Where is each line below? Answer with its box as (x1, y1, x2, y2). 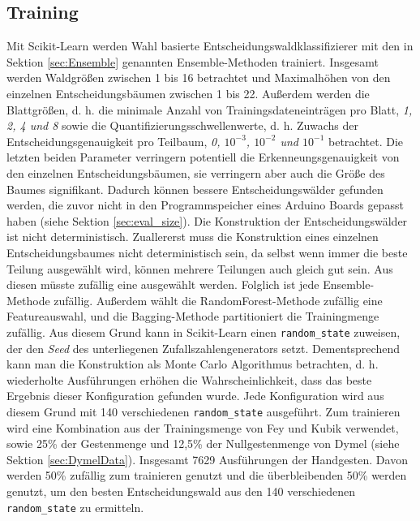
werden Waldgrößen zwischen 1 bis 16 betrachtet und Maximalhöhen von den (6, 69, 391, 86)
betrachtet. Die (328, 132, 403, 149)
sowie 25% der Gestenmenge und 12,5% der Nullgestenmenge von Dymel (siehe (6, 435, 400, 452)
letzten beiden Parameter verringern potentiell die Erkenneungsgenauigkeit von (6, 149, 400, 166)
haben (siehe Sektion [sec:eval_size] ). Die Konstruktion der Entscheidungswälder (6, 212, 408, 229)
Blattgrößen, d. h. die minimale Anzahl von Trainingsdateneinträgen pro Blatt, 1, (6, 101, 413, 118)
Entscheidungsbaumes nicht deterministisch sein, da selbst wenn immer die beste (6, 243, 408, 260)
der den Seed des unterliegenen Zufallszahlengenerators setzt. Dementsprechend (6, 339, 400, 356)
